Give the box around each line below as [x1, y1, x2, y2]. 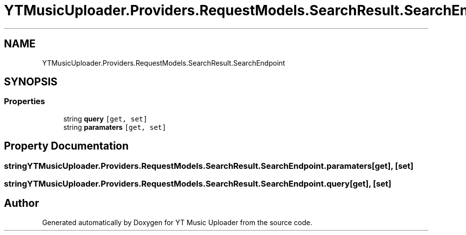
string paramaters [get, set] [63, 122, 166, 131]
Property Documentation [4, 140, 129, 153]
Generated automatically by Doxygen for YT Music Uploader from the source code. [42, 218, 312, 227]
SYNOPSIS [4, 76, 58, 88]
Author [4, 197, 39, 210]
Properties [4, 96, 45, 107]
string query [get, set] [63, 114, 148, 123]
